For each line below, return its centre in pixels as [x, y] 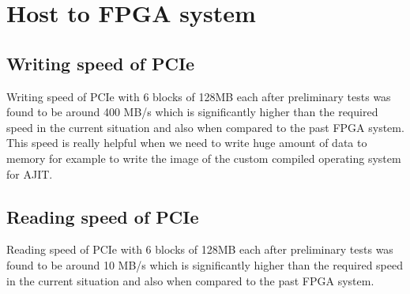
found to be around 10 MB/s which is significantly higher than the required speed [205, 264]
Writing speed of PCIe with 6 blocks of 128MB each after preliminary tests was [199, 96]
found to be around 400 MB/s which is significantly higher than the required [192, 112]
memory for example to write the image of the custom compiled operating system [204, 158]
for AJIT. [30, 173]
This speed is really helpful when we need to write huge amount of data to [187, 143]
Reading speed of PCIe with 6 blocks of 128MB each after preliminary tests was [200, 249]
